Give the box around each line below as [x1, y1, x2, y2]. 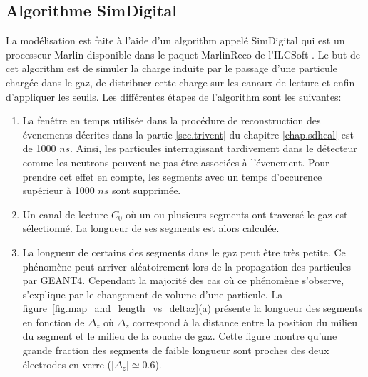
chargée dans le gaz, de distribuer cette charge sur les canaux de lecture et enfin [6, 74, 355, 89]
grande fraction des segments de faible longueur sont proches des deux [22, 343, 329, 358]
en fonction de [22, 314, 85, 329]
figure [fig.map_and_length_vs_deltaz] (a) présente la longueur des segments [22, 301, 362, 316]
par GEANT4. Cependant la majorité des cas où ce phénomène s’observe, [22, 273, 344, 288]
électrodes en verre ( [22, 356, 112, 371]
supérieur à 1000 [22, 183, 95, 198]
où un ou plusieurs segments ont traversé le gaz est [126, 206, 348, 221]
